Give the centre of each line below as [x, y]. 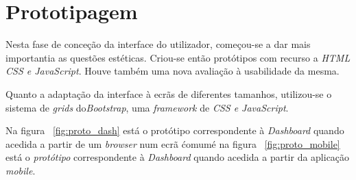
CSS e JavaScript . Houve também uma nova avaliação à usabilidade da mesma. [173, 71]
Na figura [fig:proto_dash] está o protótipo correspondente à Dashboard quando [175, 130]
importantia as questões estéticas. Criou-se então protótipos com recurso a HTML [178, 57]
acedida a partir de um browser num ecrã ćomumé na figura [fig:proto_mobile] [173, 143]
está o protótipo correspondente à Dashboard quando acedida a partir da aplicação [178, 157]
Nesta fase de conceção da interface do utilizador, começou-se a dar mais [158, 44]
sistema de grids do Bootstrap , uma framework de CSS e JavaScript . [147, 107]
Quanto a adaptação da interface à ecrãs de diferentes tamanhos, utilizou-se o [169, 93]
